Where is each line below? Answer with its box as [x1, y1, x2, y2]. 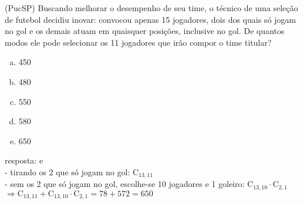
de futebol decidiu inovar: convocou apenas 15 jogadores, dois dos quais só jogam [5, 13, 296, 25]
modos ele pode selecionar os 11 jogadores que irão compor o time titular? [5, 36, 272, 48]
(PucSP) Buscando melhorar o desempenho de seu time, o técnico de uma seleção [5, 2, 298, 13]
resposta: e [5, 154, 43, 166]
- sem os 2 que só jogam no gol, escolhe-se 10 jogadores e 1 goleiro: [5, 178, 245, 190]
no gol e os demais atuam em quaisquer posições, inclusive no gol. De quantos [5, 25, 285, 37]
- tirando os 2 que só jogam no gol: [5, 165, 130, 178]
